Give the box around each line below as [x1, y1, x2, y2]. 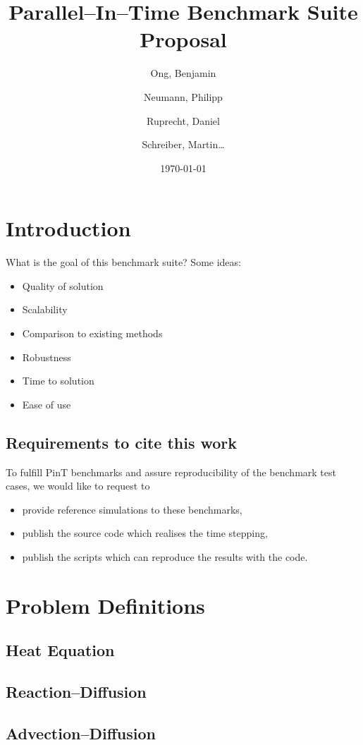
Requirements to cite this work [6, 431, 238, 453]
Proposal [140, 25, 227, 54]
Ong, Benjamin [150, 66, 216, 80]
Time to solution [22, 373, 94, 388]
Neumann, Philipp [144, 89, 223, 104]
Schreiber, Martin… [142, 137, 225, 152]
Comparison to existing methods [22, 326, 163, 340]
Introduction [6, 214, 131, 243]
